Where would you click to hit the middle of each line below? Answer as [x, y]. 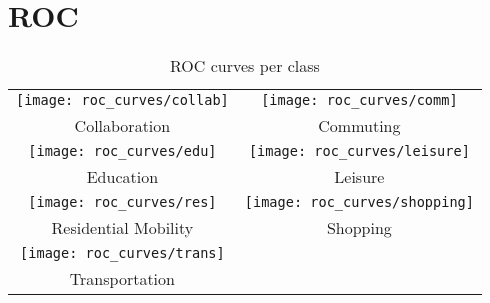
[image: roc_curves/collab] [122, 100]
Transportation [122, 279]
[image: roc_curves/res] [122, 202]
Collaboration [122, 126]
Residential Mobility [122, 228]
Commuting [359, 126]
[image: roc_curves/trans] [122, 253]
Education [122, 177]
